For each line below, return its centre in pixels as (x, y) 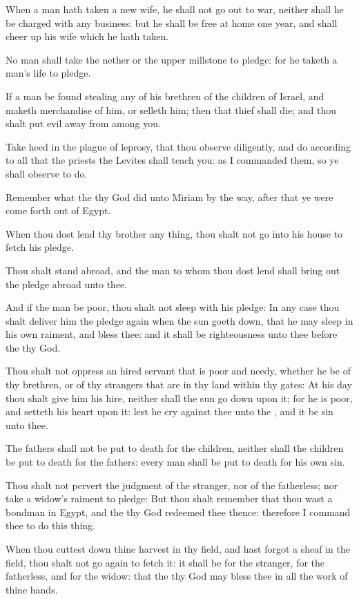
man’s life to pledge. (48, 73)
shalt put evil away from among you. (83, 123)
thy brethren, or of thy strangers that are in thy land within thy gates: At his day (179, 384)
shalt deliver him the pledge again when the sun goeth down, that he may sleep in (179, 320)
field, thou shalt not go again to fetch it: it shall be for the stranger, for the (165, 562)
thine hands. (32, 589)
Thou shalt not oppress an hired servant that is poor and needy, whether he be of (178, 371)
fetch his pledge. (40, 247)
